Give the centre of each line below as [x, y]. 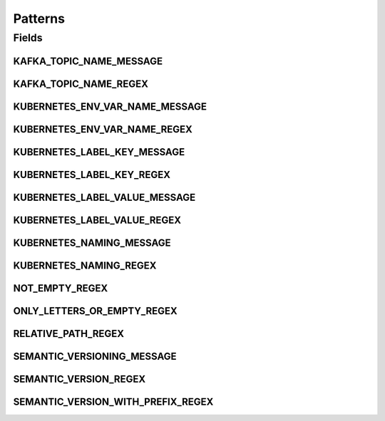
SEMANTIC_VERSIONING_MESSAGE [95, 356]
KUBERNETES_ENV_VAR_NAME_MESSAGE [110, 106]
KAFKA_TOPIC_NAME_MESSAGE [88, 61]
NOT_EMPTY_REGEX [61, 288]
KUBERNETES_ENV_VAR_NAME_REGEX [103, 129]
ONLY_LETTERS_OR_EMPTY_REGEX [95, 311]
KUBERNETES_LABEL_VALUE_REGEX [97, 220]
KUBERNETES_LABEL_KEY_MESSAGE [99, 152]
